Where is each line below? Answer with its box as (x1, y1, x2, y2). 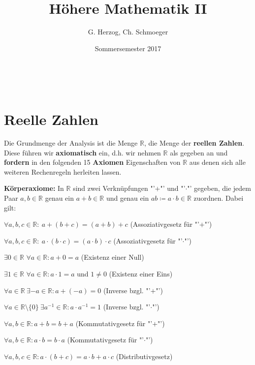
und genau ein (106, 193, 149, 203)
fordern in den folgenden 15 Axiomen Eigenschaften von (4, 157, 181, 167)
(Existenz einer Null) (81, 252, 144, 262)
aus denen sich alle (189, 157, 246, 167)
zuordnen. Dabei (193, 193, 244, 203)
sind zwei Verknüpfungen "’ (73, 183, 155, 193)
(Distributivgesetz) (116, 351, 173, 361)
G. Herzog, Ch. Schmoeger (88, 27, 168, 37)
